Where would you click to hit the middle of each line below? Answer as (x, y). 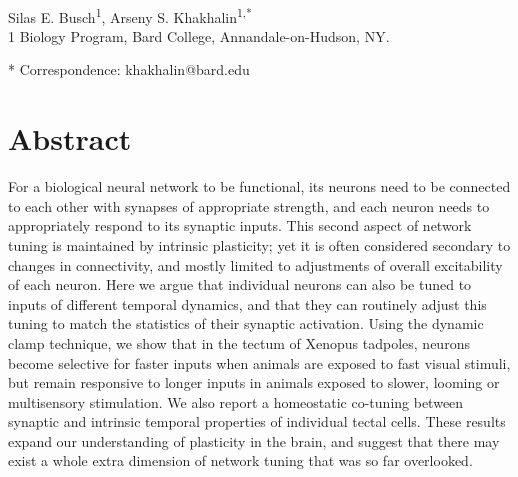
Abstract (70, 138)
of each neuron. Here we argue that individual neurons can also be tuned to (240, 284)
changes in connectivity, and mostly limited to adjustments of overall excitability (255, 264)
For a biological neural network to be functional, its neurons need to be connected (259, 186)
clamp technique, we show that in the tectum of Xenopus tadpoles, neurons (239, 342)
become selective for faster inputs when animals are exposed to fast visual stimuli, (259, 362)
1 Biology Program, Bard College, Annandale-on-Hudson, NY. (199, 35)
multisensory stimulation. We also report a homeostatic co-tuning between (236, 401)
